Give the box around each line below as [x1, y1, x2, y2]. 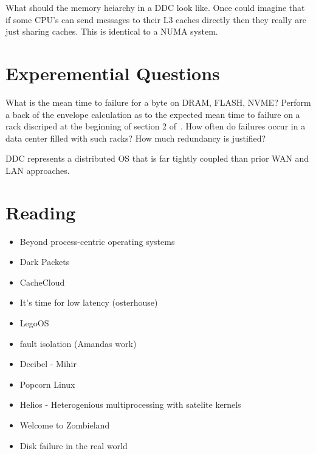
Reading [5, 199, 76, 224]
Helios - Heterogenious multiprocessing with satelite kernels [19, 398, 241, 411]
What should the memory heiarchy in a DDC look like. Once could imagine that [5, 1, 305, 13]
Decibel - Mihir [19, 357, 77, 370]
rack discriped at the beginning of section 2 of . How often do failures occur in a [5, 120, 306, 132]
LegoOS [19, 316, 49, 329]
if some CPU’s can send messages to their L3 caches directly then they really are [5, 13, 306, 26]
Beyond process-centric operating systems [19, 235, 175, 247]
